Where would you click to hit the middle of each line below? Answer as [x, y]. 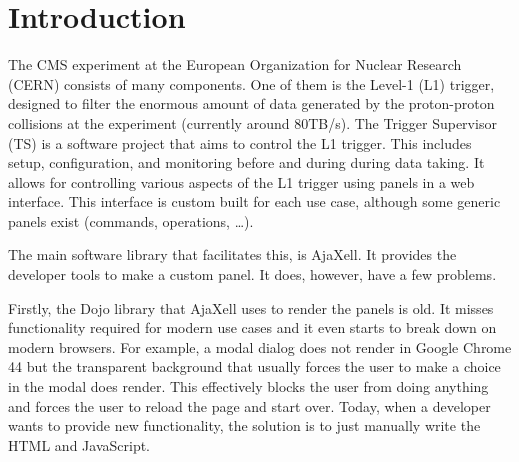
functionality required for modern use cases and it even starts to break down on [252, 327]
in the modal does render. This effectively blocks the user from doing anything [248, 386]
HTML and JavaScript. [79, 444]
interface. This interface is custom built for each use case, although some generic [254, 201]
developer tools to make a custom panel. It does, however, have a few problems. [252, 274]
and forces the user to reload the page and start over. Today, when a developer [249, 405]
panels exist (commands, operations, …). [131, 220]
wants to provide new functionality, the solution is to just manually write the [244, 425]
